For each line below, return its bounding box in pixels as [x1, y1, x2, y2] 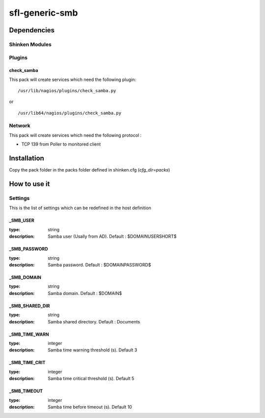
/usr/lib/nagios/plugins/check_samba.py [18, 88, 116, 94]
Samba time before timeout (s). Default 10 [48, 404, 132, 410]
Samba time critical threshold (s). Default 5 [48, 375, 134, 382]
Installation [9, 154, 44, 163]
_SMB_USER [9, 218, 34, 223]
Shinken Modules [9, 41, 52, 48]
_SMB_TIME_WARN [9, 331, 49, 337]
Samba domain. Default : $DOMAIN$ [48, 290, 122, 296]
